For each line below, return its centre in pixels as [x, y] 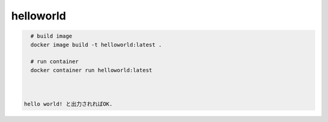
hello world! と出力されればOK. [68, 104]
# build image [52, 36]
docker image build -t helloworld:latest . [96, 45]
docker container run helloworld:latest [91, 70]
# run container [55, 62]
